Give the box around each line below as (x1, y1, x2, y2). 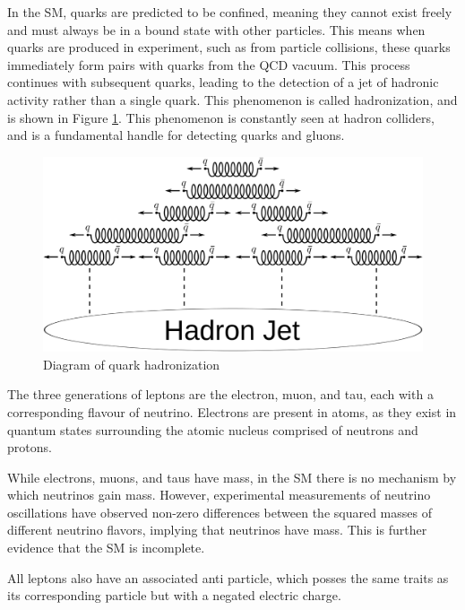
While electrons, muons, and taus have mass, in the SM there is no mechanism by (7, 467, 457, 486)
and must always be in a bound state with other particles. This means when (7, 20, 426, 39)
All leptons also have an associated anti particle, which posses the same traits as (7, 568, 449, 587)
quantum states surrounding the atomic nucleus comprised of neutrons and (7, 420, 418, 439)
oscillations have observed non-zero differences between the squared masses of (7, 502, 432, 521)
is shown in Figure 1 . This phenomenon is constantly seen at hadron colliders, (7, 108, 435, 126)
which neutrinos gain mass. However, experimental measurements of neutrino (7, 485, 431, 504)
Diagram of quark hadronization (43, 354, 220, 373)
